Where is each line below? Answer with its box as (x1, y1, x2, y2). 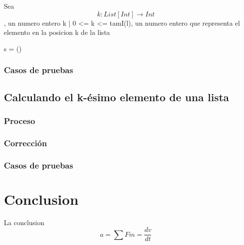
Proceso (4, 114, 35, 126)
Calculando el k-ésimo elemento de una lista (4, 89, 229, 104)
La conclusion (4, 217, 45, 227)
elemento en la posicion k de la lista (4, 27, 110, 37)
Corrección (4, 137, 47, 149)
